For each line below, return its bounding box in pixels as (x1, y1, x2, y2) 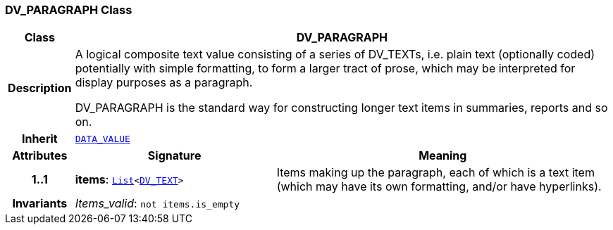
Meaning (419, 148, 467, 163)
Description (8, 81, 72, 96)
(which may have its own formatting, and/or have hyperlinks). (276, 179, 602, 194)
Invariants (12, 196, 68, 211)
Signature (147, 148, 202, 163)
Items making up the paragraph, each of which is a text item (276, 165, 595, 180)
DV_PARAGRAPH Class (5, 3, 132, 17)
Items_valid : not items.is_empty (75, 196, 240, 211)
